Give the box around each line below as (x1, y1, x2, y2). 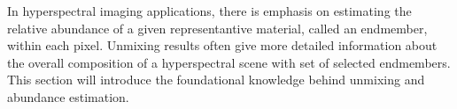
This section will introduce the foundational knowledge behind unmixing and (7, 70, 425, 89)
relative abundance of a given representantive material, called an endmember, (7, 18, 428, 37)
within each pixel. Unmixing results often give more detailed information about (7, 36, 438, 54)
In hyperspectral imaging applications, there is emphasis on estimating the (7, 2, 412, 19)
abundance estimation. (7, 87, 129, 105)
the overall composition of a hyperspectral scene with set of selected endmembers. (7, 53, 451, 71)
